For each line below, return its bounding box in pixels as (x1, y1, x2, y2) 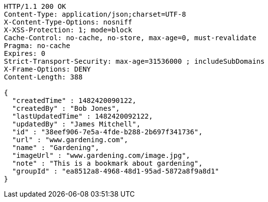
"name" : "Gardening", (12, 144, 99, 151)
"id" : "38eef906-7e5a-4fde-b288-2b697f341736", (12, 128, 203, 136)
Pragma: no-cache (4, 42, 70, 50)
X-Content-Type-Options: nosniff (4, 18, 133, 26)
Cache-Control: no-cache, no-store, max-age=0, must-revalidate (4, 34, 257, 42)
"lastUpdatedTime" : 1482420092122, (12, 112, 153, 120)
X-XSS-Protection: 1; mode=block (4, 26, 133, 34)
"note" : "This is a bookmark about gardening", (12, 159, 203, 167)
